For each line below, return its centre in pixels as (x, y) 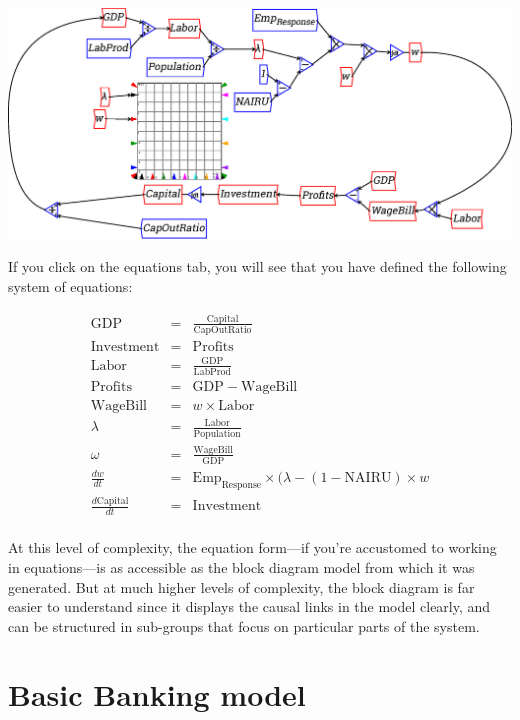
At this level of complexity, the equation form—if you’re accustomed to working (252, 547)
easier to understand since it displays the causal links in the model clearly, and (249, 606)
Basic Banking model (157, 694)
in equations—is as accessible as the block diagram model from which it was (241, 566)
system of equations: (70, 286)
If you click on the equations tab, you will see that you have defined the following (257, 266)
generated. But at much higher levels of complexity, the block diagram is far (241, 586)
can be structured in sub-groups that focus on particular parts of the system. (244, 625)
